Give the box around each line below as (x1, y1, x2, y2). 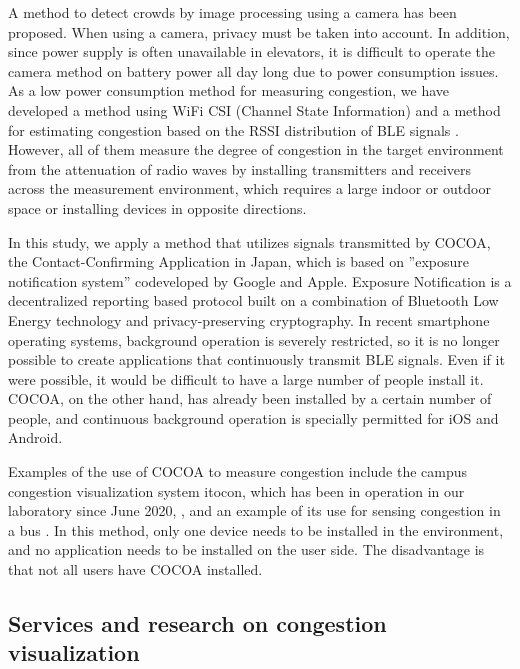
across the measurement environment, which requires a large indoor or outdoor (8, 178, 491, 199)
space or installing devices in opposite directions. (8, 197, 307, 218)
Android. (8, 427, 63, 448)
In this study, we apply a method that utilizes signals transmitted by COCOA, (8, 231, 491, 252)
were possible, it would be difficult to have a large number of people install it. (8, 368, 484, 389)
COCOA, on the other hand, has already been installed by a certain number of (8, 388, 492, 409)
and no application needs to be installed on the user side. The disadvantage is (8, 539, 485, 560)
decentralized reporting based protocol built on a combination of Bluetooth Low (8, 290, 499, 311)
